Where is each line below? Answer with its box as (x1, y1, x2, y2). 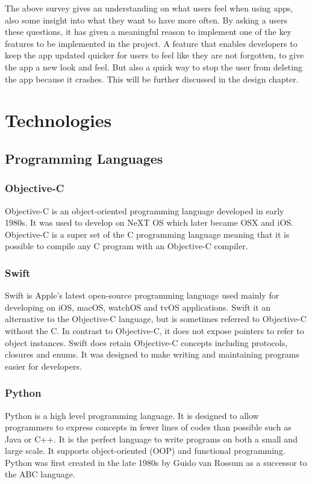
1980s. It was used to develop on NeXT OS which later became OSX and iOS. (5, 216, 293, 229)
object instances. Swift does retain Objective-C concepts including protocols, (5, 336, 288, 349)
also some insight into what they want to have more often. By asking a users (5, 13, 287, 26)
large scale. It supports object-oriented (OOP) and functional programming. (5, 444, 285, 457)
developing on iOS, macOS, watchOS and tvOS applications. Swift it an (5, 300, 271, 313)
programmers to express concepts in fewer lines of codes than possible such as (5, 421, 292, 433)
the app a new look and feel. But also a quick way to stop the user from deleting (5, 60, 302, 73)
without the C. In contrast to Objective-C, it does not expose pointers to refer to (5, 324, 304, 337)
